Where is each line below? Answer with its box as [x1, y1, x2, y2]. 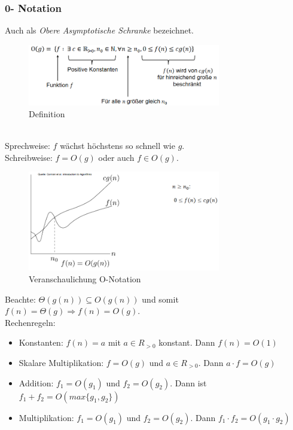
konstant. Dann [158, 336, 215, 349]
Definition [29, 107, 65, 120]
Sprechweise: [5, 139, 50, 151]
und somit [142, 292, 179, 305]
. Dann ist [170, 376, 207, 389]
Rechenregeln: [5, 316, 56, 328]
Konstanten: [19, 336, 63, 349]
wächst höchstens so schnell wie [60, 139, 175, 151]
